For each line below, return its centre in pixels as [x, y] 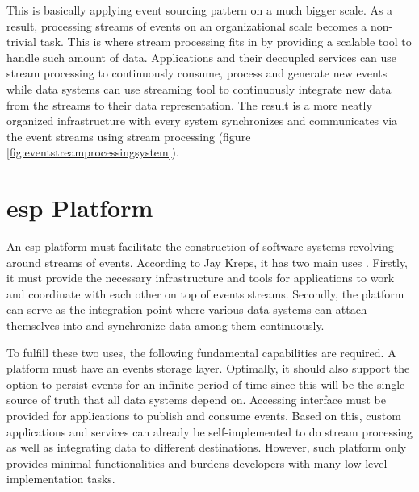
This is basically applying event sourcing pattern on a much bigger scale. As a [200, 10]
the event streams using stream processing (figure [129, 136]
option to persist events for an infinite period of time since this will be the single [206, 384]
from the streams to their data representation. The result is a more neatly [189, 104]
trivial [22, 42]
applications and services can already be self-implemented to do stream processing [210, 431]
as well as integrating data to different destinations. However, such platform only [207, 447]
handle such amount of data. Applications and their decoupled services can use [202, 57]
